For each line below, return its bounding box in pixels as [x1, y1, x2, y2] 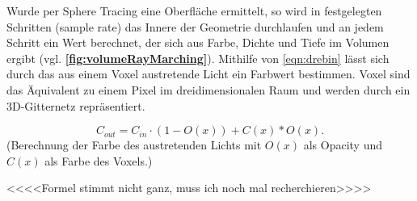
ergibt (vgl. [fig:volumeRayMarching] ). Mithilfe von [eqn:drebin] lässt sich [6, 49, 390, 66]
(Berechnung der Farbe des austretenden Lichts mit [6, 136, 262, 153]
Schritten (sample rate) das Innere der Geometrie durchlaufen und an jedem [6, 18, 384, 35]
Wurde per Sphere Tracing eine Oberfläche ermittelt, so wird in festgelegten [6, 2, 382, 19]
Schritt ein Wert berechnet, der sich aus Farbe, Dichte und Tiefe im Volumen [6, 34, 390, 51]
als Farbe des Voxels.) [44, 152, 153, 169]
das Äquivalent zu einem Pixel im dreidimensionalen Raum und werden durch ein [6, 81, 411, 98]
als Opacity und [303, 136, 382, 153]
